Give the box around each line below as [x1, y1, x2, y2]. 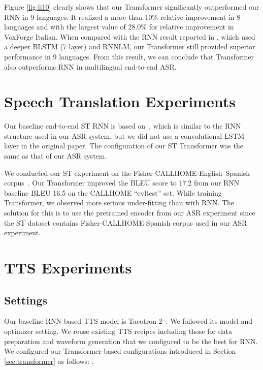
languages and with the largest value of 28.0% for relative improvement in [4, 21, 234, 32]
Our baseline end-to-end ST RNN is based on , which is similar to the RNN [4, 120, 241, 131]
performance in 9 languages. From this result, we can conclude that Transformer [4, 51, 254, 61]
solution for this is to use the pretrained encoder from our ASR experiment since [4, 207, 255, 218]
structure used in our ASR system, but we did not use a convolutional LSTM [4, 130, 245, 141]
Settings [4, 292, 47, 307]
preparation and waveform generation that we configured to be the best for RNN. [4, 335, 258, 346]
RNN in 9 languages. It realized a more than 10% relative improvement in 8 [4, 11, 241, 22]
